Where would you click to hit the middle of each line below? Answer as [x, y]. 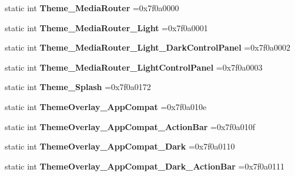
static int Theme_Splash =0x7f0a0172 [78, 87]
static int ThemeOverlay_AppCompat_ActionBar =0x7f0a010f [130, 126]
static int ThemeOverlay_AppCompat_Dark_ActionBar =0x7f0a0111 [145, 166]
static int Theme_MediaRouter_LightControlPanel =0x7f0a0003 [134, 67]
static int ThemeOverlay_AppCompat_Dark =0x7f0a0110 [120, 146]
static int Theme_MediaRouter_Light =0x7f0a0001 [106, 27]
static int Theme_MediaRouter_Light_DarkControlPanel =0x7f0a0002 [147, 47]
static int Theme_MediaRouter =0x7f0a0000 [92, 8]
